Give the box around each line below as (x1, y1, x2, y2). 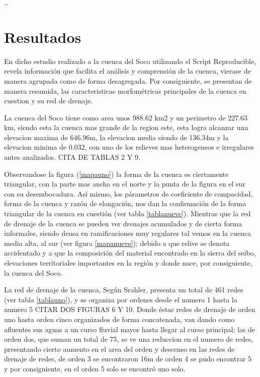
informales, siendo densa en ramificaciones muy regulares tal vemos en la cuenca (4, 228, 251, 238)
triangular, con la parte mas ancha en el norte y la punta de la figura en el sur (4, 178, 245, 189)
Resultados (4, 26, 81, 47)
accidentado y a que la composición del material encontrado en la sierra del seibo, (4, 247, 256, 258)
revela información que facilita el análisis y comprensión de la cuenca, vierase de (4, 66, 251, 76)
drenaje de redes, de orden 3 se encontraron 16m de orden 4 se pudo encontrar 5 (4, 353, 252, 364)
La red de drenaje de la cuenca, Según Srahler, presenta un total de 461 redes (4, 284, 243, 295)
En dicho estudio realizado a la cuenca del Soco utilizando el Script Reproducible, (4, 55, 256, 66)
